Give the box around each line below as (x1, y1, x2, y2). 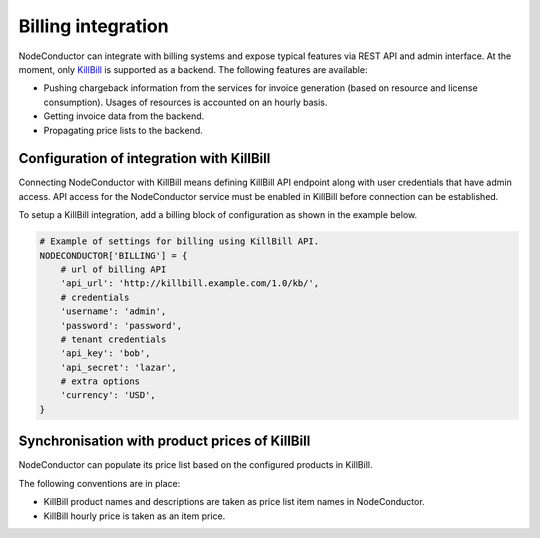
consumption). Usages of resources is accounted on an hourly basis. (43, 96, 328, 108)
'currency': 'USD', (60, 390, 157, 401)
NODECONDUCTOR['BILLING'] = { (39, 250, 188, 261)
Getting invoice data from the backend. (43, 110, 205, 122)
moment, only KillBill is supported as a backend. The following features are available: (18, 63, 368, 75)
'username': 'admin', (60, 306, 167, 317)
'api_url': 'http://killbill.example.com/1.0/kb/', (60, 278, 320, 289)
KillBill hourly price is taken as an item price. (43, 510, 226, 522)
